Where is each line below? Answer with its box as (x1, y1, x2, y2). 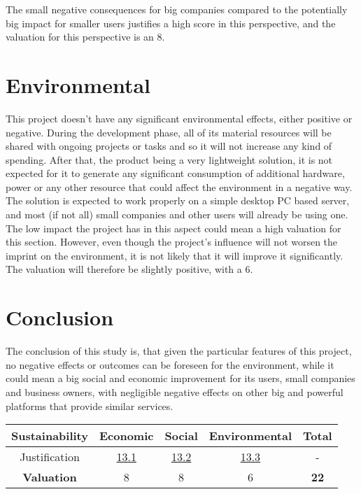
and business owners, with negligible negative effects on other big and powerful (6, 384, 344, 399)
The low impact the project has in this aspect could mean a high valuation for (6, 220, 341, 235)
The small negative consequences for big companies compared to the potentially (6, 2, 348, 16)
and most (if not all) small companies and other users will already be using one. (6, 207, 348, 222)
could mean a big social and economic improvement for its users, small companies (6, 371, 355, 386)
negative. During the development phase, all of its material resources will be (6, 125, 332, 139)
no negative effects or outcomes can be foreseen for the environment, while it (6, 357, 334, 372)
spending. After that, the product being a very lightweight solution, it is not (6, 152, 333, 167)
